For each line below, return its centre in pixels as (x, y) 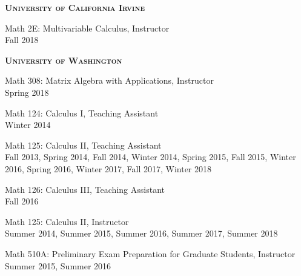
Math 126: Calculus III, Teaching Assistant (85, 189)
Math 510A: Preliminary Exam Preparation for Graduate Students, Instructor (150, 253)
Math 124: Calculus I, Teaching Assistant (82, 113)
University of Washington (64, 60)
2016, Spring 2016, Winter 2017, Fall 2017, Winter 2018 (108, 168)
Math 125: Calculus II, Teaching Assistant (83, 145)
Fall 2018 (22, 40)
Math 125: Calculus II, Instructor (67, 221)
